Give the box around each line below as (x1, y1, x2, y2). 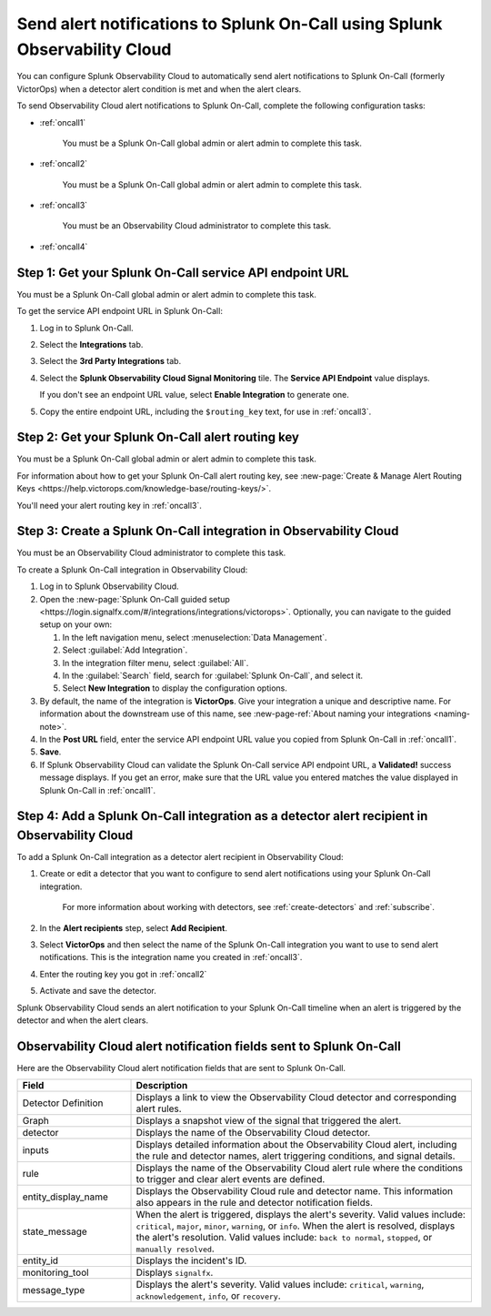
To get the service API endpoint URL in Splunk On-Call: (16, 306, 223, 317)
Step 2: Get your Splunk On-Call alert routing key (16, 430, 300, 445)
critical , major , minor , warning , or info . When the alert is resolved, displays (135, 1220, 456, 1232)
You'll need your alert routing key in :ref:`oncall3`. (16, 500, 202, 511)
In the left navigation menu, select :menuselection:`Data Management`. (62, 632, 327, 643)
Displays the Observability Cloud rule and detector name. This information (135, 1185, 454, 1198)
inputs (22, 1144, 49, 1157)
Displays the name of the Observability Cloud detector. (135, 1127, 371, 1139)
